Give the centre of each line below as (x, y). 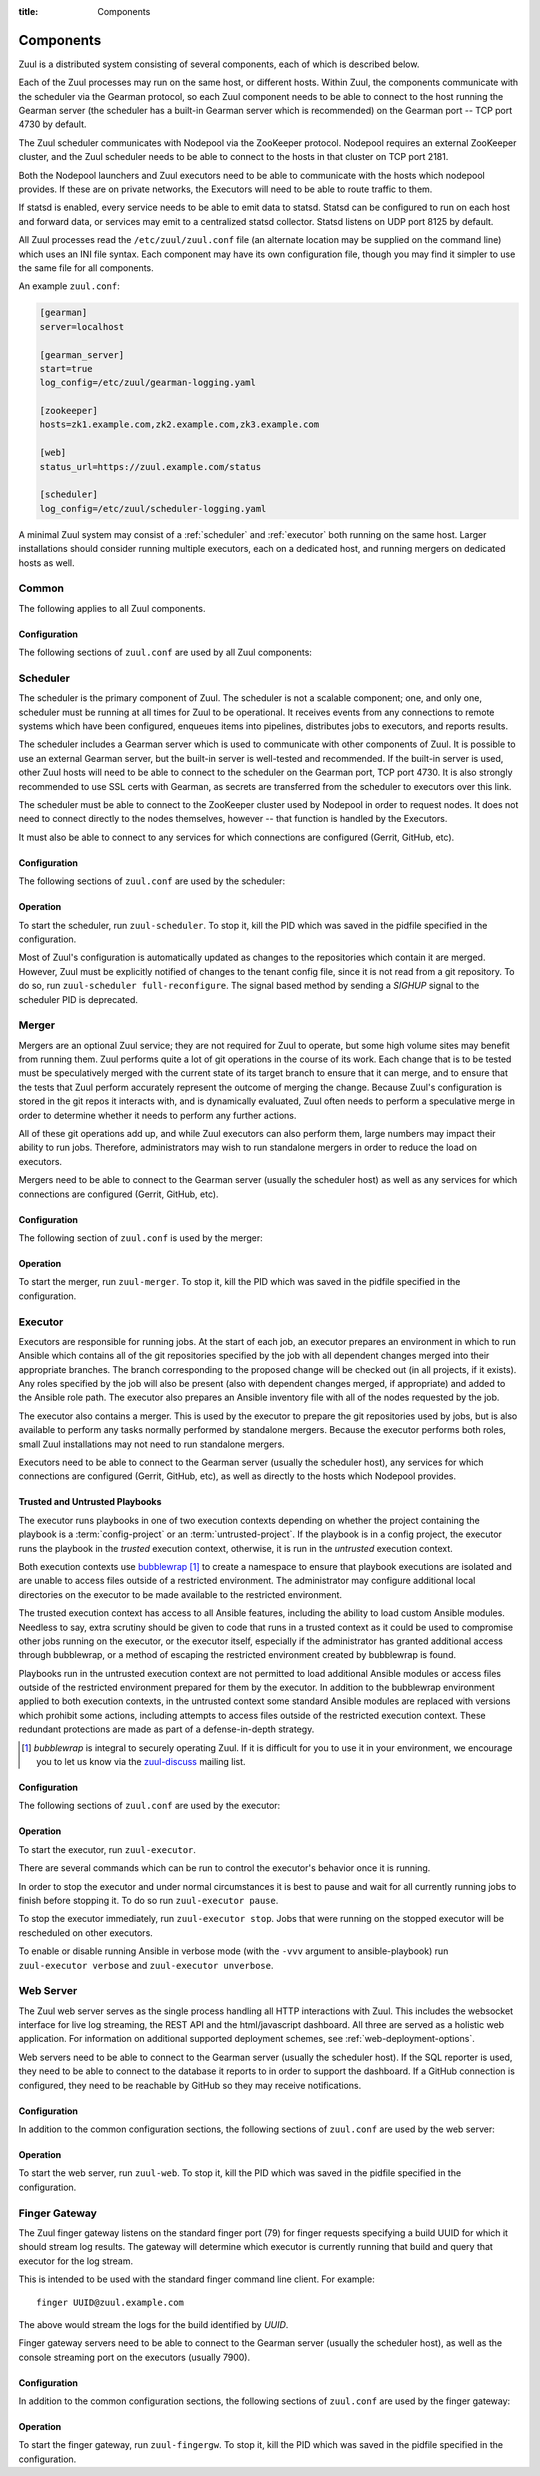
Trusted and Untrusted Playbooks (90, 1502)
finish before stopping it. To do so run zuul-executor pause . (148, 1900)
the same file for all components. (86, 267)
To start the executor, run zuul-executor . (107, 1849)
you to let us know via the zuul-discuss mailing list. (141, 1762)
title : (28, 11)
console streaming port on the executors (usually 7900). (134, 2357)
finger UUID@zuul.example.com (110, 2302)
